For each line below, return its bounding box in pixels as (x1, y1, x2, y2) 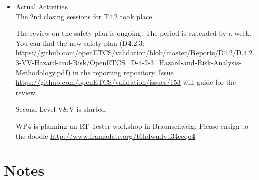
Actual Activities (15, 1, 68, 11)
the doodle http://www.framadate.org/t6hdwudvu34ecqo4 (15, 130, 196, 141)
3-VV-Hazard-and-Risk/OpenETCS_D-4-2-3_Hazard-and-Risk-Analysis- (15, 57, 242, 67)
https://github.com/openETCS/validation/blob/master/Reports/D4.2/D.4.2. (15, 47, 255, 58)
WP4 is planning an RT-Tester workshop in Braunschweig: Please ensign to (15, 120, 248, 131)
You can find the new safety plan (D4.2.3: (15, 37, 145, 48)
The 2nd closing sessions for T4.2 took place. (15, 11, 154, 21)
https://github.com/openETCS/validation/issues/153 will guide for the (15, 77, 236, 87)
